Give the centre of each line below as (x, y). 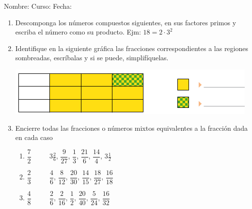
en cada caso (34, 137)
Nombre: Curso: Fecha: (38, 6)
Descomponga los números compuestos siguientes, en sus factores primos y (126, 22)
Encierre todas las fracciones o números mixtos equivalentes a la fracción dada (131, 128)
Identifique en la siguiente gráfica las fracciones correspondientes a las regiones (132, 48)
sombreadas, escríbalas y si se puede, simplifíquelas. (92, 58)
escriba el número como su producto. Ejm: (78, 32)
